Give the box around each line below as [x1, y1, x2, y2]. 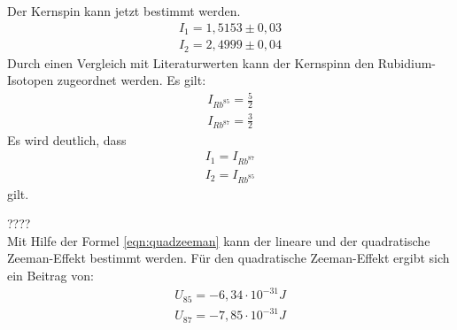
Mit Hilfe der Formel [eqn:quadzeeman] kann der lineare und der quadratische [7, 231, 430, 249]
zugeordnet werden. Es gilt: [57, 71, 206, 89]
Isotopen [7, 71, 54, 89]
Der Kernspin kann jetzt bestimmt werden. [7, 2, 241, 19]
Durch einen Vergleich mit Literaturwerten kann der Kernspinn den [7, 53, 375, 72]
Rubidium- [377, 53, 436, 72]
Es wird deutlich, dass [7, 130, 127, 149]
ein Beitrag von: [7, 266, 94, 285]
